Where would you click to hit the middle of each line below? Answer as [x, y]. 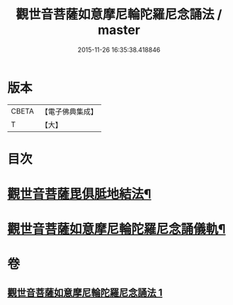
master [119, 30]
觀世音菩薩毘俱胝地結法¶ [79, 194]
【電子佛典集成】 [69, 111]
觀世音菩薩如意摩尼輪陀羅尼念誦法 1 [85, 293]
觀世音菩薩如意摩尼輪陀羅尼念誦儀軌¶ [116, 229]
